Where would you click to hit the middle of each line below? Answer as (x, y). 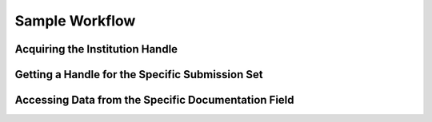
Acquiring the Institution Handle (96, 49)
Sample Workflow (75, 21)
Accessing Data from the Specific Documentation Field (155, 100)
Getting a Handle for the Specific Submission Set (139, 75)
